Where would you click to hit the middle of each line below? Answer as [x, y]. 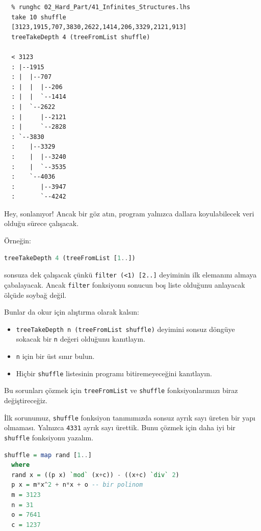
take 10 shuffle [39, 17]
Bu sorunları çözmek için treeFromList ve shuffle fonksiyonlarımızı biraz [121, 390]
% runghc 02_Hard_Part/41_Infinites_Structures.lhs [101, 7]
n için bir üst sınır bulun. [55, 356]
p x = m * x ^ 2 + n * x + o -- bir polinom [77, 485]
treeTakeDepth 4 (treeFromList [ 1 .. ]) [70, 258]
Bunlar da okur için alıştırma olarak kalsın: [72, 312]
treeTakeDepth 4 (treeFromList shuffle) [81, 37]
